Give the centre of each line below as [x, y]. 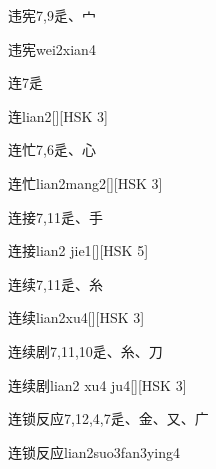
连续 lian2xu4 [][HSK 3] [76, 317]
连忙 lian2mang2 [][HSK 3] [85, 182]
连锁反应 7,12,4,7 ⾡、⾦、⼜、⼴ [108, 418]
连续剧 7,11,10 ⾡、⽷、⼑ [85, 350]
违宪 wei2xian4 [52, 48]
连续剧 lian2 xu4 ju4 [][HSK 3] [97, 384]
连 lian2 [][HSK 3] [58, 115]
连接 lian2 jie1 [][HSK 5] [78, 250]
